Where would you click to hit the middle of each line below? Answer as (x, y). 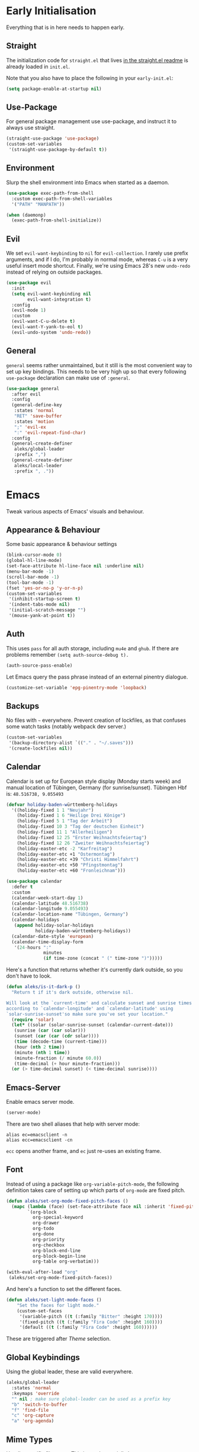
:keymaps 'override (36, 1393)
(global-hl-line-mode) (34, 561)
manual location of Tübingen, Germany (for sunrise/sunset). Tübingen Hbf (97, 787)
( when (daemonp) (26, 215)
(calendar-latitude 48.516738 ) (50, 903)
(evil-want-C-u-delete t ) (44, 322)
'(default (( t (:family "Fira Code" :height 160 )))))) (89, 1328)
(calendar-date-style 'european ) (53, 936)
